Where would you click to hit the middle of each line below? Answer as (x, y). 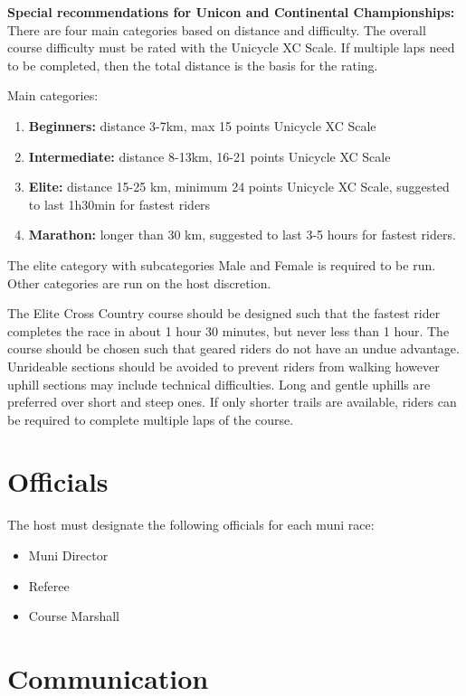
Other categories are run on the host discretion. (139, 282)
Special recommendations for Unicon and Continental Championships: (231, 12)
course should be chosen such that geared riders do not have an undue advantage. (233, 348)
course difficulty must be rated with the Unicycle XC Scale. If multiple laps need (231, 47)
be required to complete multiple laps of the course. (151, 419)
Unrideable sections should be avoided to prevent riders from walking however (223, 366)
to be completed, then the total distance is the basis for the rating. (193, 65)
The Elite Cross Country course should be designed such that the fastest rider (224, 313)
